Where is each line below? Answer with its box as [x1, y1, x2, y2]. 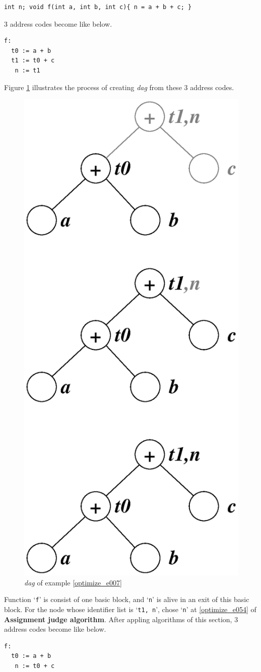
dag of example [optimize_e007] [24, 577, 122, 587]
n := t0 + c [15, 662, 55, 669]
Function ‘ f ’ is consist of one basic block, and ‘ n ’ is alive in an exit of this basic [4, 594, 249, 605]
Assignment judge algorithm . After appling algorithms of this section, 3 [4, 614, 238, 624]
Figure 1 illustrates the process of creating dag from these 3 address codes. [4, 82, 234, 92]
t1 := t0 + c [11, 57, 55, 64]
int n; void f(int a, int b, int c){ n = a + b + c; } [4, 4, 192, 11]
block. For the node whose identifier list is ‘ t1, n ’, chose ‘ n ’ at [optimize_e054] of [4, 604, 256, 614]
